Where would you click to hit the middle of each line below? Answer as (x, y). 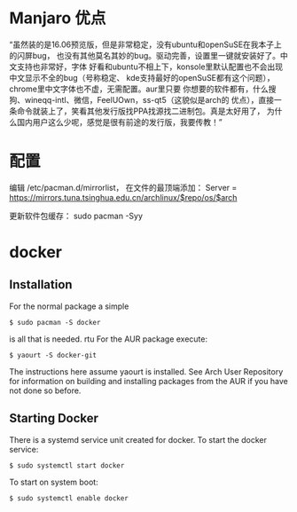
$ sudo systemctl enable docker (69, 498)
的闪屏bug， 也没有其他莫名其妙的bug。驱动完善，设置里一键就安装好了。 (145, 55)
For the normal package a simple (69, 306)
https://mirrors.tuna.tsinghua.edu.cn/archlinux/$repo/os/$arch (123, 197)
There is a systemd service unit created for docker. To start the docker (138, 439)
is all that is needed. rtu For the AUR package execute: (109, 339)
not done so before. (45, 390)
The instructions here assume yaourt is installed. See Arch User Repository (146, 371)
